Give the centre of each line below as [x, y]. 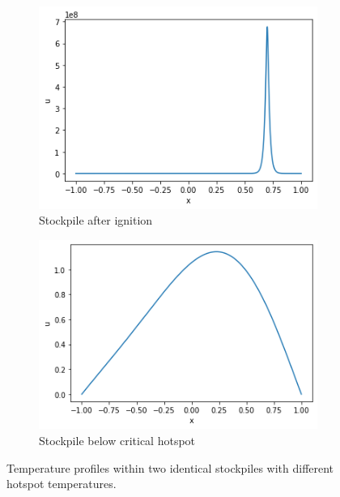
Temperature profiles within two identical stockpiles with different [170, 467]
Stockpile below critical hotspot [117, 441]
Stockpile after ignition [96, 220]
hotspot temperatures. [62, 484]
